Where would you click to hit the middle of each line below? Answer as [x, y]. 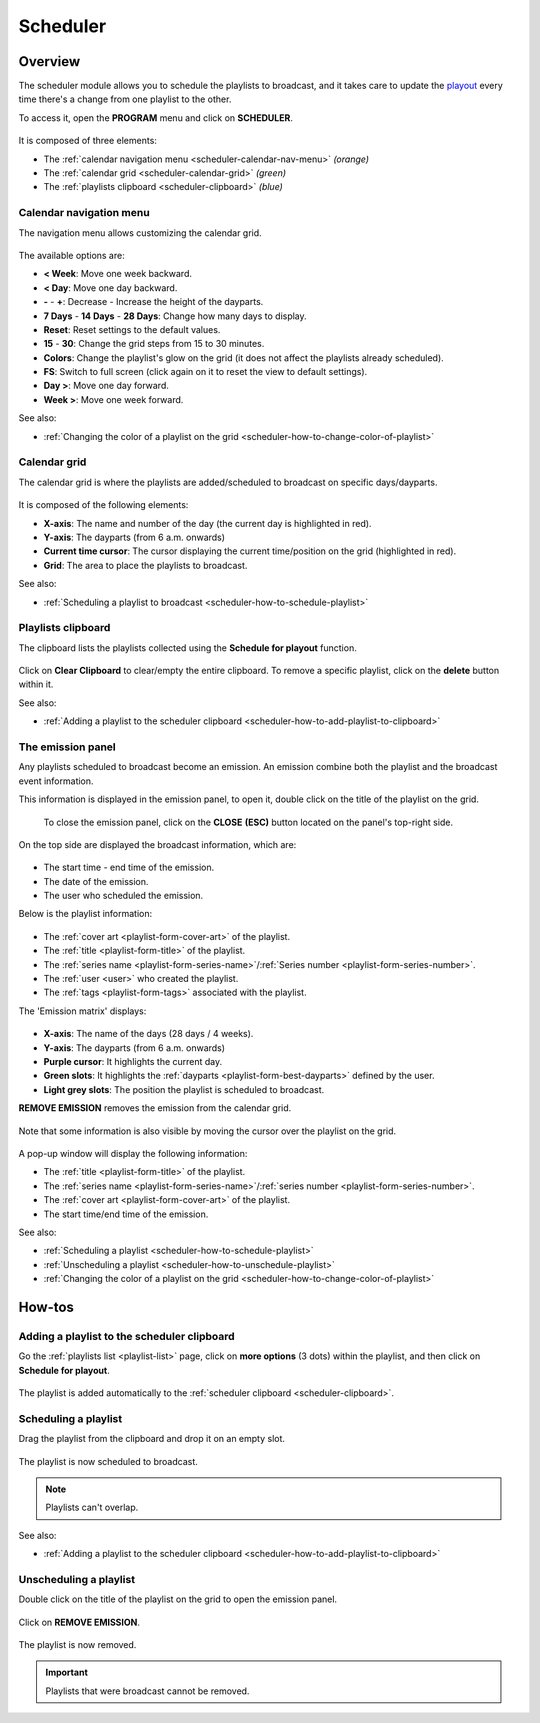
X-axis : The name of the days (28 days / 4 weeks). [148, 1034]
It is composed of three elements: [87, 141]
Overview [49, 61]
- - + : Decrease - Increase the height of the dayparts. [153, 302]
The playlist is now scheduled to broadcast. [108, 1461]
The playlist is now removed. [77, 1645]
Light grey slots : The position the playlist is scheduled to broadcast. [184, 1089]
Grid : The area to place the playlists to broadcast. [145, 565]
